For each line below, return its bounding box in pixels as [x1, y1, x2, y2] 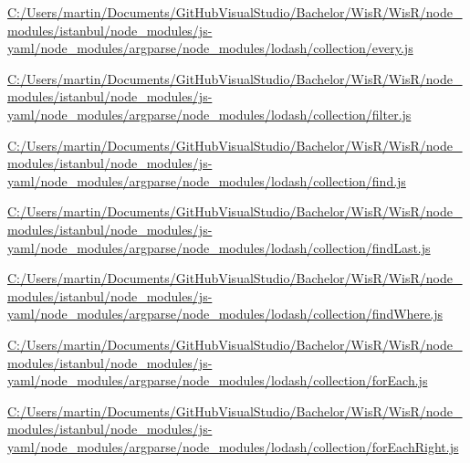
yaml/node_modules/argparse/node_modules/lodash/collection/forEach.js [7, 371, 428, 390]
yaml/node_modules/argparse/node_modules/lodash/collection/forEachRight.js [7, 437, 459, 456]
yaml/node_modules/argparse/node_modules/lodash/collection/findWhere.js [7, 304, 443, 323]
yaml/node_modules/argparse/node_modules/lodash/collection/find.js [7, 171, 406, 190]
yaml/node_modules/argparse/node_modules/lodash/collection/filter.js [7, 104, 412, 123]
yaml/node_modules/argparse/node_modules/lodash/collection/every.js [7, 38, 413, 58]
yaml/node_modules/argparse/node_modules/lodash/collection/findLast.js [7, 237, 431, 257]
